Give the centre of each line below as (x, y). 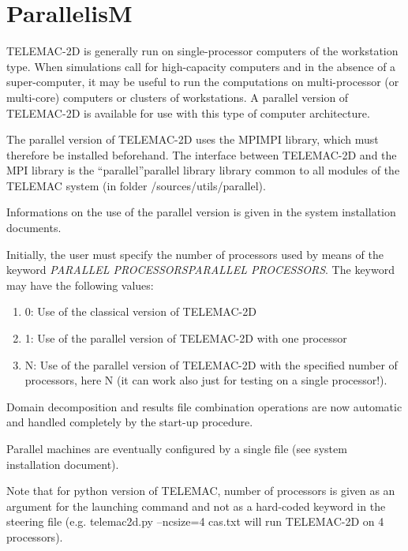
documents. (34, 228)
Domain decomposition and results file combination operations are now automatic (204, 406)
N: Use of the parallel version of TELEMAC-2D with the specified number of (211, 364)
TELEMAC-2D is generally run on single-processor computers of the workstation (202, 51)
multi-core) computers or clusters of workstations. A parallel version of (178, 97)
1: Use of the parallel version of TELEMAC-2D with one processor (186, 338)
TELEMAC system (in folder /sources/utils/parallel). (136, 185)
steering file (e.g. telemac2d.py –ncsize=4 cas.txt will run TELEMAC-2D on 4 (195, 521)
